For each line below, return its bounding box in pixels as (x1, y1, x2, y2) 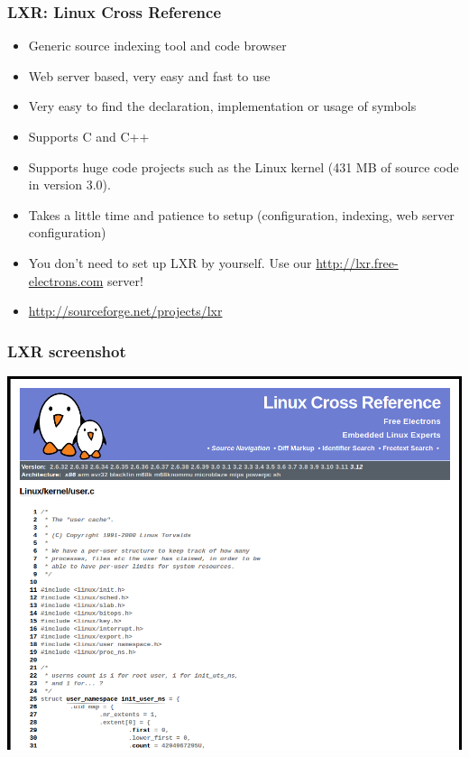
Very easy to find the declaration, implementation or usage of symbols (28, 97, 417, 115)
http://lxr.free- (316, 253, 399, 272)
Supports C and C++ (28, 127, 150, 145)
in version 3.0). (28, 175, 111, 194)
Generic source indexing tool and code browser (28, 36, 287, 55)
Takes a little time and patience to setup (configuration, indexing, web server (28, 205, 455, 224)
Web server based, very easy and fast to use (28, 66, 271, 85)
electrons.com (28, 271, 104, 290)
